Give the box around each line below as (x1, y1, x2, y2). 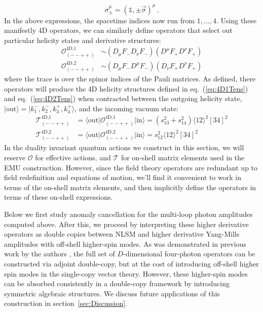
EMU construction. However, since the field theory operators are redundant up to (4, 162, 258, 172)
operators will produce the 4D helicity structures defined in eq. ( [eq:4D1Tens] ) (4, 83, 248, 94)
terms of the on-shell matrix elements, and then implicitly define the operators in (4, 182, 256, 192)
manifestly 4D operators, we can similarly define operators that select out (4, 25, 233, 35)
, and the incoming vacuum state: (74, 103, 179, 113)
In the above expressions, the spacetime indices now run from (4, 15, 195, 25)
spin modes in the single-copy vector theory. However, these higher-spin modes (4, 268, 248, 279)
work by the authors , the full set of (4, 248, 115, 259)
